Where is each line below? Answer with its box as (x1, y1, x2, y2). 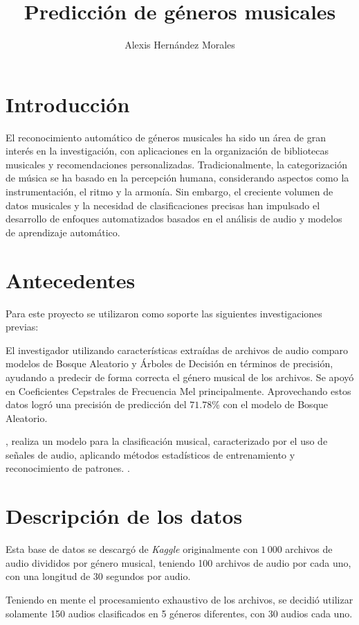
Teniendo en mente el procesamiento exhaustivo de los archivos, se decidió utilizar (6, 592, 353, 606)
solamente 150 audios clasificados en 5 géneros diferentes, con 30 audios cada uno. (6, 606, 353, 620)
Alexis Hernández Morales (125, 37, 235, 52)
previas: (6, 319, 39, 334)
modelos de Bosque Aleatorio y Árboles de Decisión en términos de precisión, (6, 356, 333, 371)
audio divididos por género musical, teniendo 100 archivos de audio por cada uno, (6, 555, 351, 570)
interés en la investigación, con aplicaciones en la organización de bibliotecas (6, 143, 329, 158)
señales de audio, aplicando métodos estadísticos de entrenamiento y (6, 447, 295, 461)
